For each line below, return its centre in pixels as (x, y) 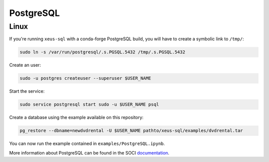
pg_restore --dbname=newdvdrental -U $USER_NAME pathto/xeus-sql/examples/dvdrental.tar (132, 131)
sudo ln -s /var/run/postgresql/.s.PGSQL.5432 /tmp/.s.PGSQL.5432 (102, 52)
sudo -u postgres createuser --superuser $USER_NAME (85, 78)
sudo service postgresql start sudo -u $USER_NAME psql (89, 104)
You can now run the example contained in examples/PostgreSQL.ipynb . (87, 144)
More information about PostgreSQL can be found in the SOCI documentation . (89, 153)
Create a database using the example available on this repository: (76, 118)
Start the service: (27, 91)
